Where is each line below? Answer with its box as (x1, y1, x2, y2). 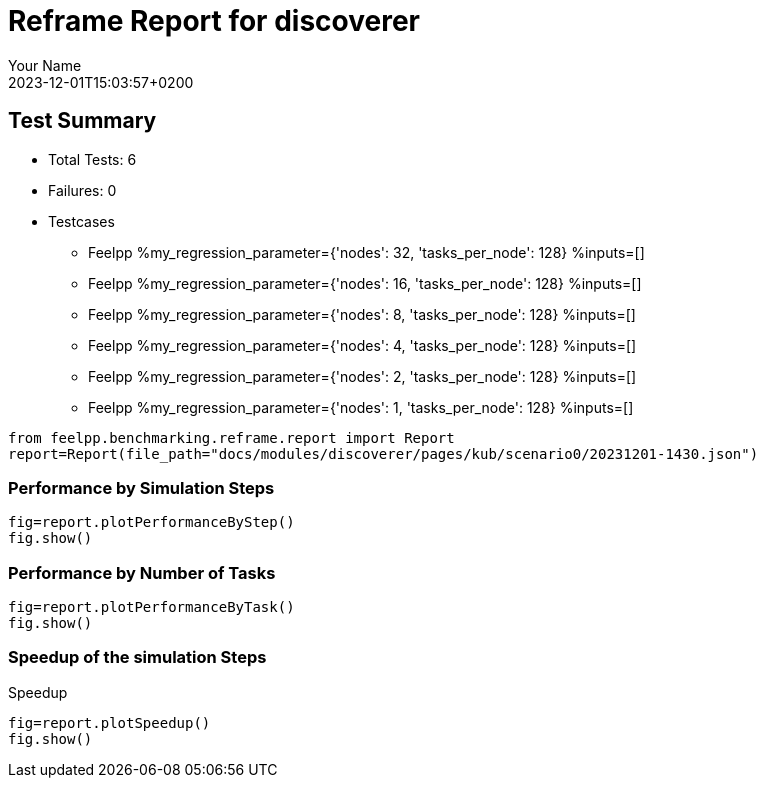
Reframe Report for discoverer (8, 4, 420, 38)
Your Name (8, 56, 82, 74)
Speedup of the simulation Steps (8, 647, 267, 668)
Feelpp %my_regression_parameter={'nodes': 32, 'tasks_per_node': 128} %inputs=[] (88, 243, 645, 261)
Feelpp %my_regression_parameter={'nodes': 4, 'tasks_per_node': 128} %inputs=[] (88, 336, 637, 354)
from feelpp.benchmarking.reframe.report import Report (8, 429, 455, 446)
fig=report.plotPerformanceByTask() (8, 599, 295, 616)
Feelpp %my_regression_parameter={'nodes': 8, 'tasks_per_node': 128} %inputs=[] (88, 305, 636, 323)
